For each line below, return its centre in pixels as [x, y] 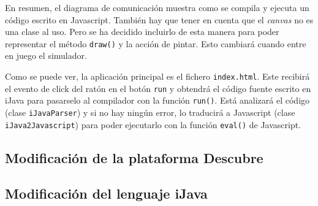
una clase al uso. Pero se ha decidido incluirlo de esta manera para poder [142, 32]
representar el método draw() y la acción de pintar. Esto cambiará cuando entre [156, 43]
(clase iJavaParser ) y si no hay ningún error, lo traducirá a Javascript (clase [150, 112]
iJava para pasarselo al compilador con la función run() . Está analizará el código [157, 100]
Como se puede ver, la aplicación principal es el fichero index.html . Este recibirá [157, 76]
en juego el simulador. [46, 55]
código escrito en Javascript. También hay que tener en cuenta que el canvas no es [159, 19]
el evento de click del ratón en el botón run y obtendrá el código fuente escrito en [158, 88]
